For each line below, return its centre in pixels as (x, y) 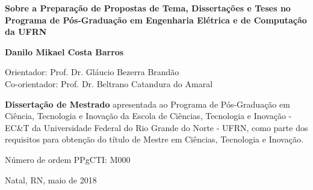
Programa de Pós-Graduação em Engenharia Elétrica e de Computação (156, 20)
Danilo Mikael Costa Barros (64, 51)
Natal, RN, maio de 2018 (51, 179)
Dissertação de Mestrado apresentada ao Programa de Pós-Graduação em (147, 104)
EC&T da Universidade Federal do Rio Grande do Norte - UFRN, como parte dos (156, 127)
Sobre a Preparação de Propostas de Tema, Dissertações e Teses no (148, 8)
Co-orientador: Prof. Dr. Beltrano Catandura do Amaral (109, 83)
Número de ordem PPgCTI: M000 (68, 159)
